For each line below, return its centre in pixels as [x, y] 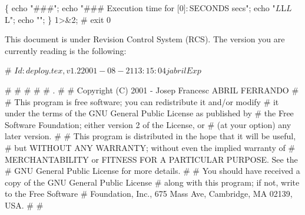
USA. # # [24, 205]
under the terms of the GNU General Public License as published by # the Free [149, 113]
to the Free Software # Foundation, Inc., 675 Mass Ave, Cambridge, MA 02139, [149, 194]
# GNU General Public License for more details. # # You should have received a [152, 171]
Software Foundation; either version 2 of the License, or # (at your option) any [148, 124]
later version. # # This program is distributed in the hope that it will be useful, [150, 136]
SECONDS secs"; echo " [232, 8]
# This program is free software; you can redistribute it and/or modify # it [142, 101]
